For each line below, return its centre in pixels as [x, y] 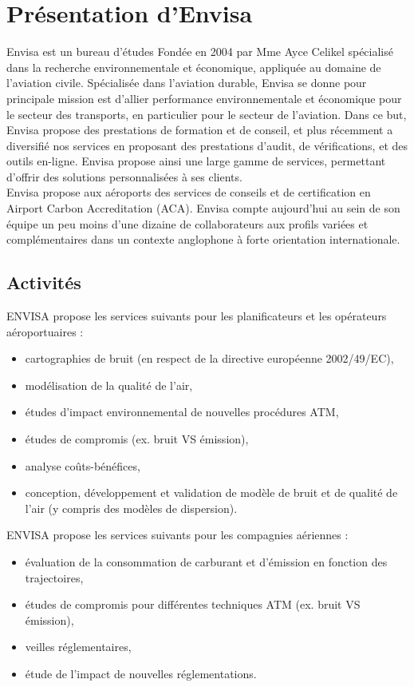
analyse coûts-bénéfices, [83, 465]
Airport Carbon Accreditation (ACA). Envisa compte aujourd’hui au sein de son [203, 208]
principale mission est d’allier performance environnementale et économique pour [204, 98]
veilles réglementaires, [78, 647]
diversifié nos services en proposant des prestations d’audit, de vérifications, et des [207, 145]
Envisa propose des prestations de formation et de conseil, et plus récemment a [200, 130]
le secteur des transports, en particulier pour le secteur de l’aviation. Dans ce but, [207, 114]
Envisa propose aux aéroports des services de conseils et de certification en [189, 192]
